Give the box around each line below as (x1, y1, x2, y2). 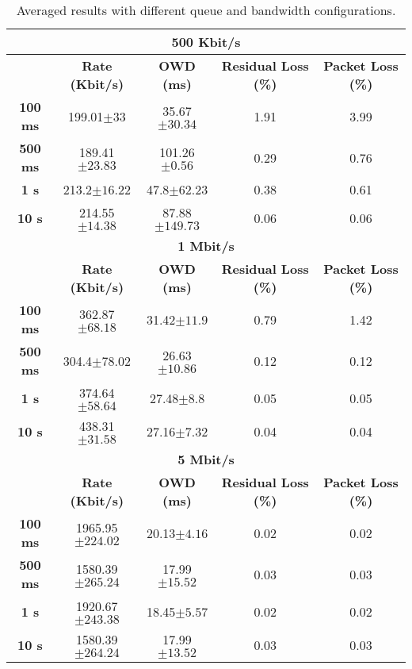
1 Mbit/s (177, 236, 235, 255)
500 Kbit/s (171, 33, 241, 51)
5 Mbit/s (177, 450, 235, 468)
